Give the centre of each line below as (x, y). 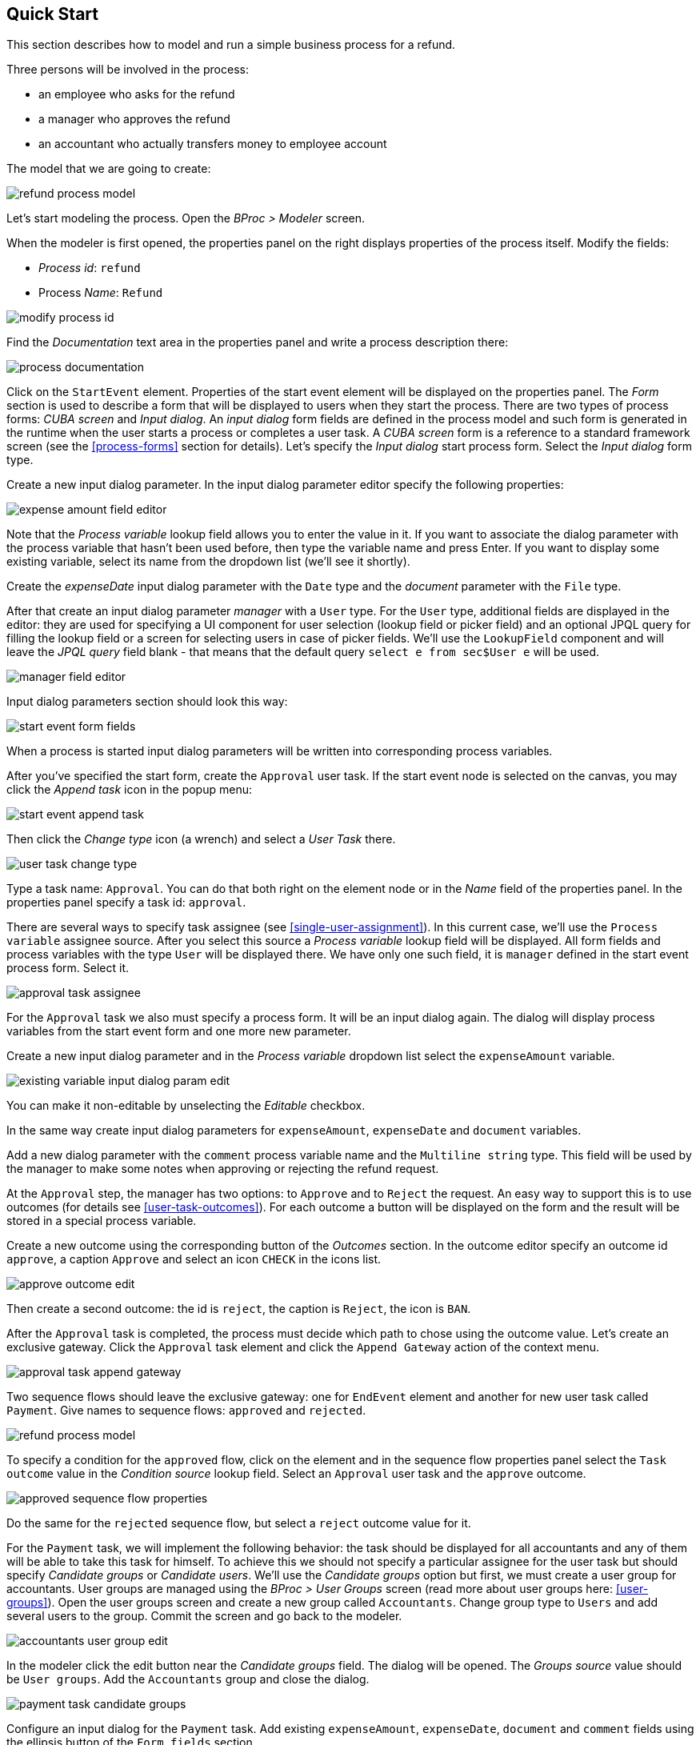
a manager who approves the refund (134, 119)
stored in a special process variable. (102, 1221)
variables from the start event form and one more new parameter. (179, 1031)
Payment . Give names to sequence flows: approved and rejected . (186, 1411)
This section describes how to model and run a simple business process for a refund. (231, 45)
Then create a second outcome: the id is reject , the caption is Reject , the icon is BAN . (239, 1309)
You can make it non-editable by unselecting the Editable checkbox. (186, 1106)
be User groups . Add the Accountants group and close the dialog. (188, 1679)
